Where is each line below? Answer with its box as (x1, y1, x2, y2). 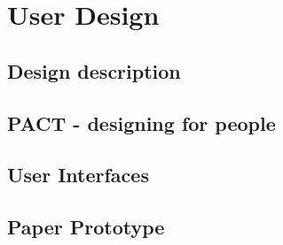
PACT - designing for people (7, 109, 276, 136)
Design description (7, 57, 181, 84)
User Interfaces (7, 161, 149, 188)
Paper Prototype (7, 213, 165, 241)
